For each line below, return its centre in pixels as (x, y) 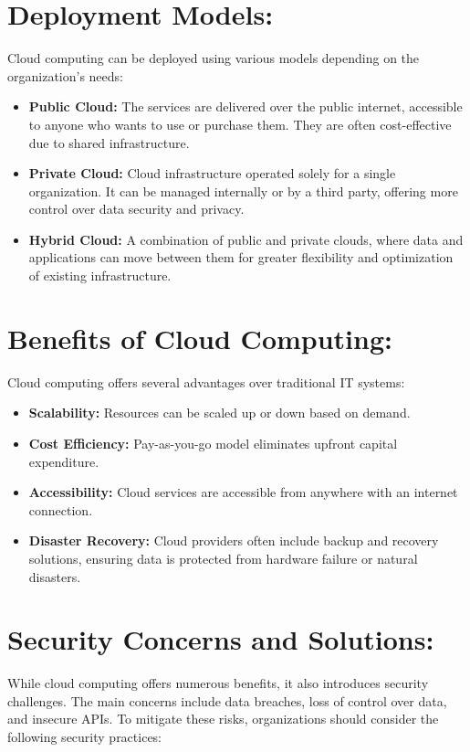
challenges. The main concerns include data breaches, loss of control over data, (227, 700)
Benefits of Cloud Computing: (200, 338)
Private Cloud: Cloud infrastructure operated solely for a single (212, 173)
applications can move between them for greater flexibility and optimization (241, 257)
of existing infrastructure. (100, 275)
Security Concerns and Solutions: (221, 639)
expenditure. (64, 461)
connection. (61, 509)
